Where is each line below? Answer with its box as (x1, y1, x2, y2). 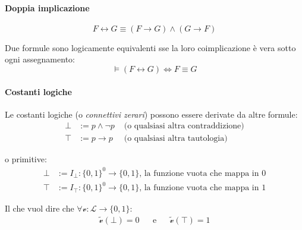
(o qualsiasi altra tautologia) (124, 134, 228, 143)
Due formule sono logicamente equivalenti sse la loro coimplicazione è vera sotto (5, 41, 296, 53)
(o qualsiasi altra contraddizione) (124, 122, 244, 131)
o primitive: (5, 153, 47, 165)
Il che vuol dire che (5, 202, 74, 215)
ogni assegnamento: (5, 53, 75, 65)
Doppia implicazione (5, 1, 90, 14)
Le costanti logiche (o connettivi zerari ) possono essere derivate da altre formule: (5, 108, 298, 120)
